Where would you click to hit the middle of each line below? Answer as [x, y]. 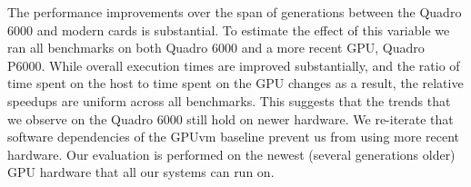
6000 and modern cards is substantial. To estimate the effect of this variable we [229, 30]
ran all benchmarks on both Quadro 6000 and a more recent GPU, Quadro [216, 48]
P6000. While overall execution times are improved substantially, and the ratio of [234, 65]
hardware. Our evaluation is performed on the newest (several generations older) [231, 154]
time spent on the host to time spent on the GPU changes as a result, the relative [235, 83]
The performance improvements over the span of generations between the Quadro [235, 12]
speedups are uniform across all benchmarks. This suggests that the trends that [229, 100]
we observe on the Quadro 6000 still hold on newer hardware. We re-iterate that [230, 118]
